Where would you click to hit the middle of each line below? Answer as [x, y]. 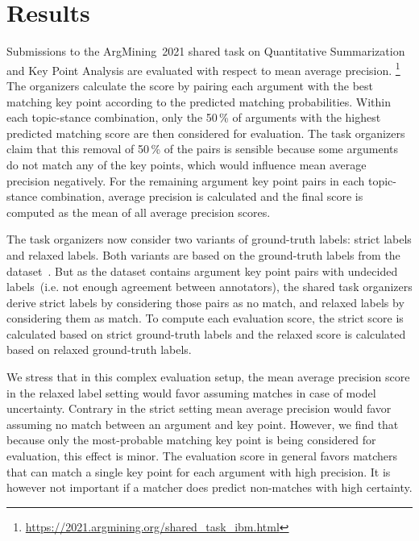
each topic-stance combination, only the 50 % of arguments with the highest [194, 117]
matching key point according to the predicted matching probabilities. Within [199, 101]
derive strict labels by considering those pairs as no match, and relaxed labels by [205, 302]
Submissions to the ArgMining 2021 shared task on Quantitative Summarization [206, 51]
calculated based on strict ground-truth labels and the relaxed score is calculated [206, 333]
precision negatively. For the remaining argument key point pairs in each [186, 180]
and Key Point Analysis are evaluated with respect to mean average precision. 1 [203, 69]
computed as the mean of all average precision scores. [139, 212]
